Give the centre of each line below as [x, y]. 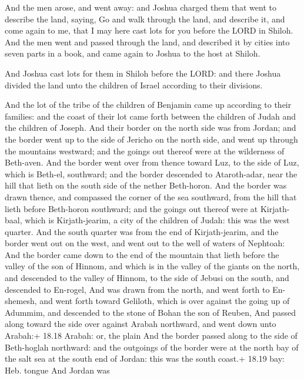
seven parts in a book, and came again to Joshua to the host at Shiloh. [133, 53]
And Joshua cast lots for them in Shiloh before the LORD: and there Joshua [143, 73]
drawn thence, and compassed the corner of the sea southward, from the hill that [151, 196]
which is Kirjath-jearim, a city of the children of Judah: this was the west [157, 220]
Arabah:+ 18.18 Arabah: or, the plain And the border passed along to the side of [151, 336]
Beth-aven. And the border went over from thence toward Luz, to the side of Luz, [152, 162]
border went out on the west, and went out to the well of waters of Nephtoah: [145, 243]
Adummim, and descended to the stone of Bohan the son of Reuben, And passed [151, 312]
